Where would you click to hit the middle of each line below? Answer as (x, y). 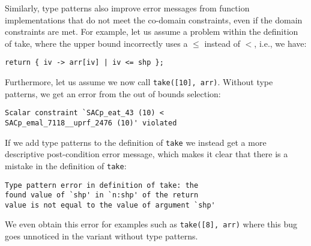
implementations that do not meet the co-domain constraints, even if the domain (154, 19)
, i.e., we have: (280, 43)
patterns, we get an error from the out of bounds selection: (113, 93)
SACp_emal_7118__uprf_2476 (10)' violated (91, 123)
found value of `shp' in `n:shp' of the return (102, 195)
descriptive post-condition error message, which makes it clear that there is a (146, 154)
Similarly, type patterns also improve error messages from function (127, 8)
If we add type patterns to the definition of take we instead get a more (136, 142)
